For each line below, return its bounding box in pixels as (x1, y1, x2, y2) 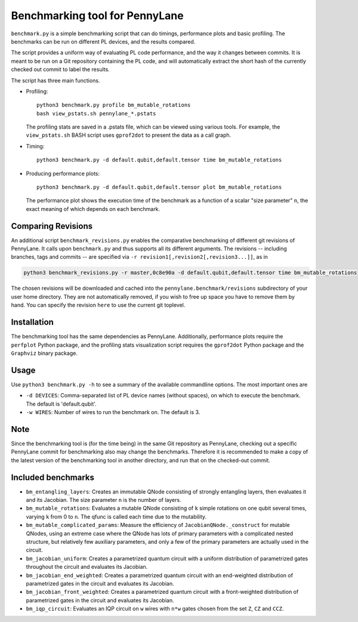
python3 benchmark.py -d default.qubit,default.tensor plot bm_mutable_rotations (36, 184, 282, 191)
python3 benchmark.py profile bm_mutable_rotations (36, 102, 191, 109)
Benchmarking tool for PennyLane (11, 9, 184, 22)
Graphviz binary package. (11, 350, 78, 357)
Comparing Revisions (11, 221, 92, 231)
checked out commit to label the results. (11, 66, 110, 73)
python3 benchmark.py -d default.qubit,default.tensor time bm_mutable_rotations (36, 157, 282, 164)
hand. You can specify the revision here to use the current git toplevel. (11, 302, 186, 309)
